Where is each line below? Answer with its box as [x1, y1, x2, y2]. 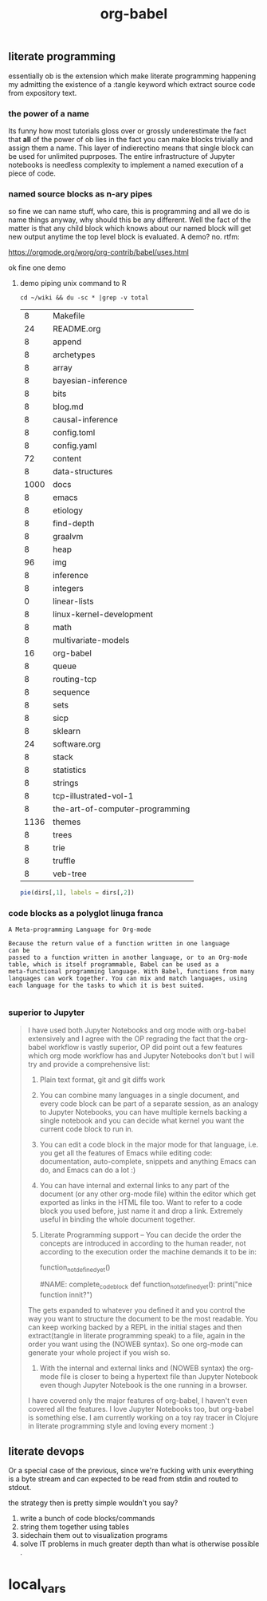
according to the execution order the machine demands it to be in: [39, 1246, 257, 1256]
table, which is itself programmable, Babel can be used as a [8, 961, 219, 969]
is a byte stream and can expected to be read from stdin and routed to [8, 1474, 239, 1484]
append [53, 336, 82, 347]
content [53, 453, 82, 464]
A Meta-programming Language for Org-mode [8, 925, 151, 934]
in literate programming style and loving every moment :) [27, 1421, 214, 1431]
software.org [53, 739, 101, 750]
